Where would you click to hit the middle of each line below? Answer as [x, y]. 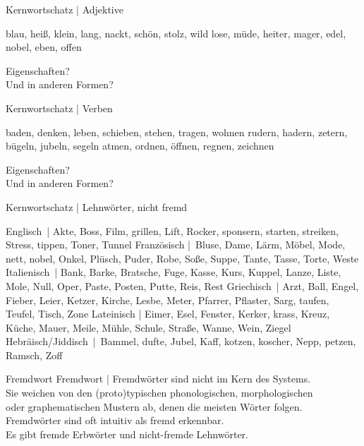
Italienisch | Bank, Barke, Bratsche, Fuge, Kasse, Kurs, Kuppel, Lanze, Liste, [174, 272]
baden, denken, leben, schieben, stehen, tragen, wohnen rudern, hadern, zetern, [177, 132]
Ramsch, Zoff [34, 355]
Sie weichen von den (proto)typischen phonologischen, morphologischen [159, 393]
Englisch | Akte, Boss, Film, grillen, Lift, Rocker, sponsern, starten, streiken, [172, 230]
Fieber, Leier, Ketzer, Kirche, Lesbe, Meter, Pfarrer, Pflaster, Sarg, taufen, [168, 300]
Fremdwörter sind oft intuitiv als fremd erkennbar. [115, 420]
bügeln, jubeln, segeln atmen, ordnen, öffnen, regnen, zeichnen [140, 146]
